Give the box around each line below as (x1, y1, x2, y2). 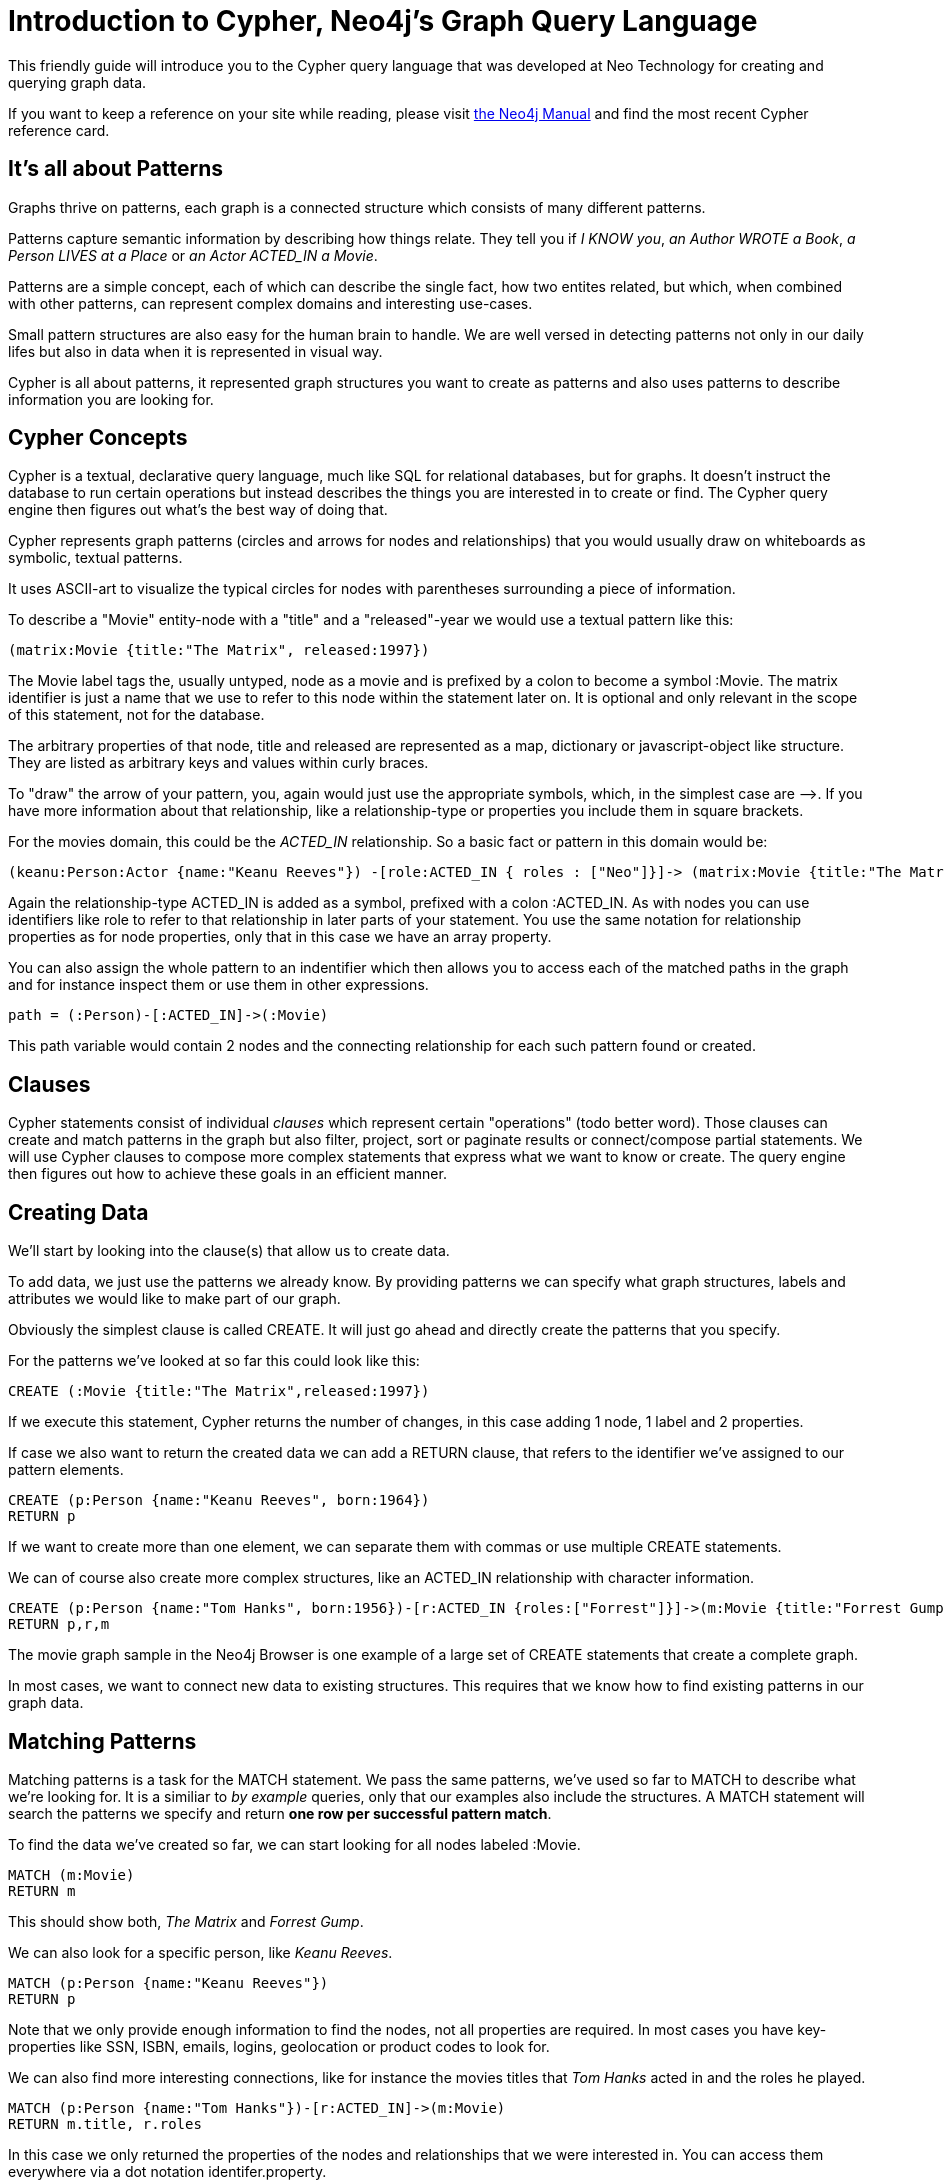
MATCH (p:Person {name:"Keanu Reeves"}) (8, 1974, 329, 1991)
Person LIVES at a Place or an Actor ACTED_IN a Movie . (8, 246, 378, 264)
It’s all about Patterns (8, 156, 224, 182)
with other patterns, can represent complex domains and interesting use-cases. (8, 294, 533, 312)
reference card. (8, 121, 110, 139)
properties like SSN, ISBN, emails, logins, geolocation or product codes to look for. (8, 2037, 550, 2055)
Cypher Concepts (8, 425, 188, 451)
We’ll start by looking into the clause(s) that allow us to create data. (8, 1242, 450, 1260)
